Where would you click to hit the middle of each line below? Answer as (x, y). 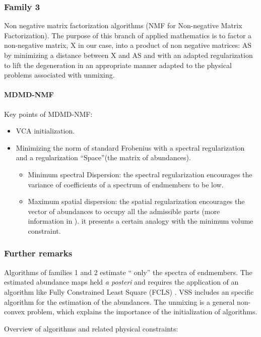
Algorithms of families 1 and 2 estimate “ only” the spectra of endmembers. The (128, 272)
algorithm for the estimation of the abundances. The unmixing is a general (119, 301)
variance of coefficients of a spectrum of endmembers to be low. (126, 184)
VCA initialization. (45, 131)
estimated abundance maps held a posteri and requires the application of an (121, 282)
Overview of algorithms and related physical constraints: (91, 328)
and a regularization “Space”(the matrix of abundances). (103, 157)
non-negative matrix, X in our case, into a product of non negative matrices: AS (128, 45)
